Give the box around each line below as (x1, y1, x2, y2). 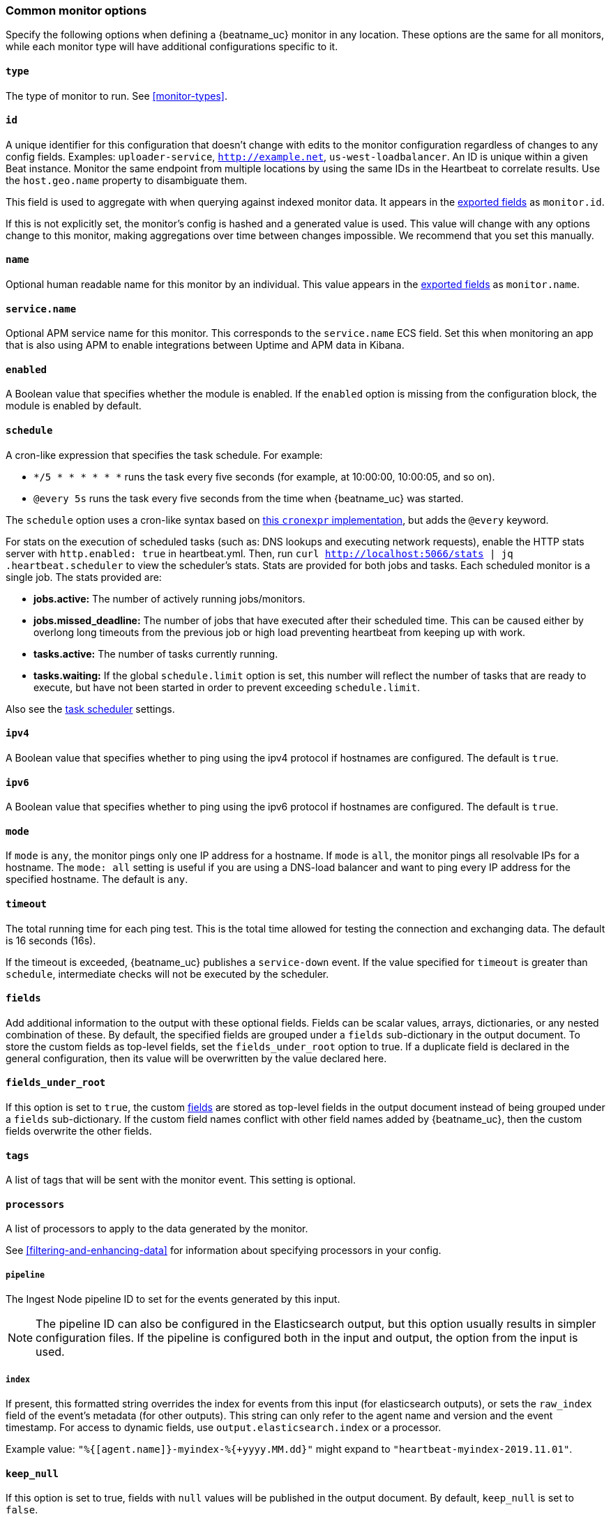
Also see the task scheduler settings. (6, 702, 175, 715)
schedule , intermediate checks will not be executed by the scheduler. (6, 967, 329, 980)
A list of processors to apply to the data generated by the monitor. (6, 1223, 308, 1235)
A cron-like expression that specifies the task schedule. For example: (6, 448, 323, 461)
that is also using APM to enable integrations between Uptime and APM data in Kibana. (6, 339, 405, 352)
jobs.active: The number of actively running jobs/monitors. (33, 592, 305, 605)
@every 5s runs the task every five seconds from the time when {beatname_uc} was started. (33, 492, 464, 504)
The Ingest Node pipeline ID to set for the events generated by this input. (6, 1293, 340, 1306)
